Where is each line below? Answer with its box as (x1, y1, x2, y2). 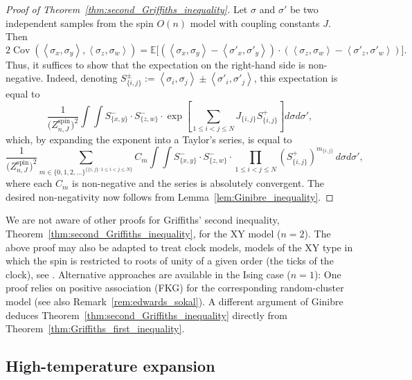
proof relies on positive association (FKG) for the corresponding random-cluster (6, 280, 344, 295)
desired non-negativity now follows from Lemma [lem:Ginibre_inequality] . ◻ (6, 189, 334, 203)
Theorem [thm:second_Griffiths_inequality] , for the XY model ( (6, 226, 281, 240)
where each (6, 176, 53, 190)
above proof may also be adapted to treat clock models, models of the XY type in (6, 239, 353, 254)
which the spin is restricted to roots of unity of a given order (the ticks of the (6, 253, 334, 268)
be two (289, 2, 319, 16)
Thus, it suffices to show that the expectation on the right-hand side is (6, 57, 305, 71)
